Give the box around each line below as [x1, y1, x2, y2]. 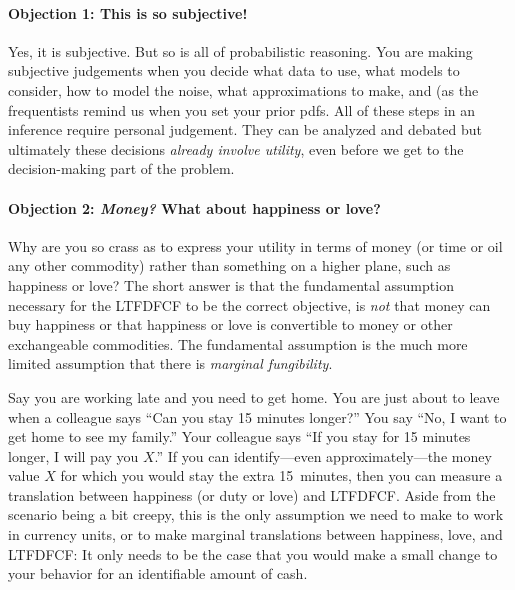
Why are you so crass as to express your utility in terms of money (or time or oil [8, 235, 503, 256]
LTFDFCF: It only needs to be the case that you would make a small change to [8, 543, 498, 564]
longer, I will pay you [8, 445, 139, 466]
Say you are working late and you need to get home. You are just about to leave [8, 386, 500, 407]
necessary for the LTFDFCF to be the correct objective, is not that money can [8, 294, 491, 315]
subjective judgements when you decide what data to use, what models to [8, 60, 460, 81]
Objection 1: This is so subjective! [8, 2, 248, 23]
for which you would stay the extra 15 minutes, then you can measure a [60, 465, 503, 486]
